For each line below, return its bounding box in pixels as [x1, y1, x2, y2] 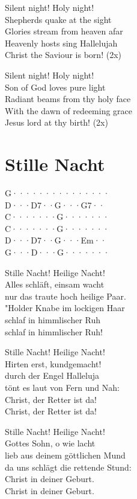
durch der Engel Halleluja [5, 369, 100, 382]
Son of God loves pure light [5, 80, 106, 93]
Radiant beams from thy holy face [5, 92, 131, 105]
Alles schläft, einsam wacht [5, 278, 105, 291]
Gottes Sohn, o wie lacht [5, 437, 96, 449]
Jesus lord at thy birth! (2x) [5, 116, 108, 129]
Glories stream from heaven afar [5, 25, 123, 37]
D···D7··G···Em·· [5, 234, 107, 246]
